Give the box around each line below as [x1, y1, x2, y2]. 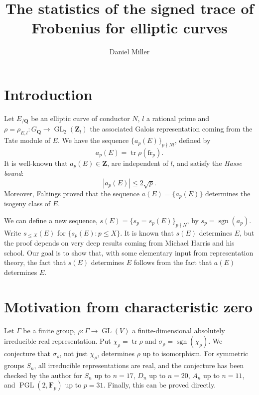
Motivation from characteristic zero [4, 296, 253, 316]
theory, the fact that [4, 257, 66, 267]
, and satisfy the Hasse [172, 157, 242, 168]
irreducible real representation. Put [4, 336, 111, 346]
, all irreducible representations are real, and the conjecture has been [34, 360, 244, 371]
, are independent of [107, 157, 168, 168]
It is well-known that [4, 157, 68, 168]
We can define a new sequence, [4, 215, 98, 225]
